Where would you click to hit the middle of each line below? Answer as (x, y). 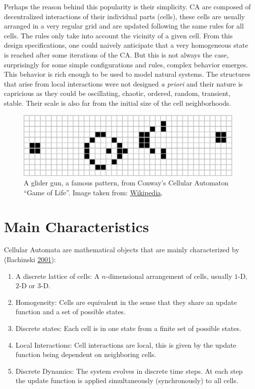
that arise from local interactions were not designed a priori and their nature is (124, 83)
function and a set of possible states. (71, 312)
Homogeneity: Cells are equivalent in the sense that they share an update (126, 302)
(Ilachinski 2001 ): (30, 259)
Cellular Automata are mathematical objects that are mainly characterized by (122, 250)
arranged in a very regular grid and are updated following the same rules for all (124, 26)
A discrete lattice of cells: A (57, 276)
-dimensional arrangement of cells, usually (169, 276)
